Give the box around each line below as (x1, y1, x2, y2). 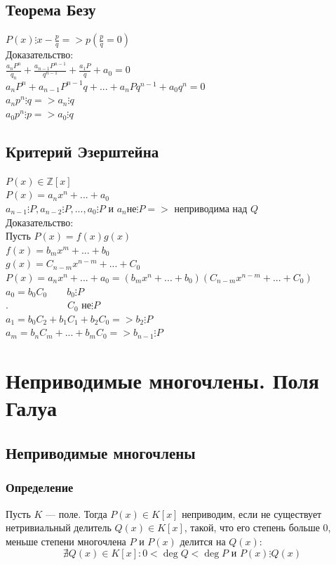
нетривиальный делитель (6, 520, 112, 535)
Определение (6, 479, 74, 496)
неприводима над (174, 201, 248, 216)
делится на (180, 533, 226, 548)
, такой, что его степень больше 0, (184, 520, 331, 535)
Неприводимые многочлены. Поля (6, 366, 319, 395)
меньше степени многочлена (6, 533, 126, 548)
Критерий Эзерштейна (6, 141, 159, 162)
